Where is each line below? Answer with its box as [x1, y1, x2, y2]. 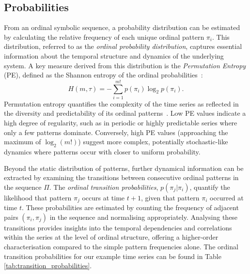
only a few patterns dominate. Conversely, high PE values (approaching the [4, 127, 228, 137]
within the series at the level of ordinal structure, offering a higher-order [4, 232, 219, 242]
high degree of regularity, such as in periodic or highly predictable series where [4, 118, 237, 128]
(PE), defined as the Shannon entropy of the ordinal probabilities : [4, 70, 203, 80]
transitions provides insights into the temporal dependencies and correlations [4, 222, 232, 232]
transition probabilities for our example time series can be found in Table [4, 251, 221, 261]
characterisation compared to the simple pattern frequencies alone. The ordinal [4, 242, 238, 252]
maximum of [4, 137, 41, 147]
